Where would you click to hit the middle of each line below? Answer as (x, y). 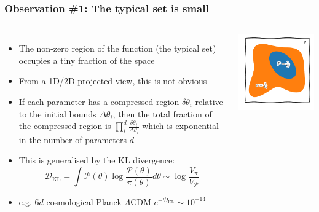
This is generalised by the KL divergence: (97, 160)
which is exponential (180, 126)
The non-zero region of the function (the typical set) (117, 48)
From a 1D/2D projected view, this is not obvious (113, 81)
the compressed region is (65, 126)
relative (209, 101)
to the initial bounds (57, 113)
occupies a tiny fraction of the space (87, 60)
